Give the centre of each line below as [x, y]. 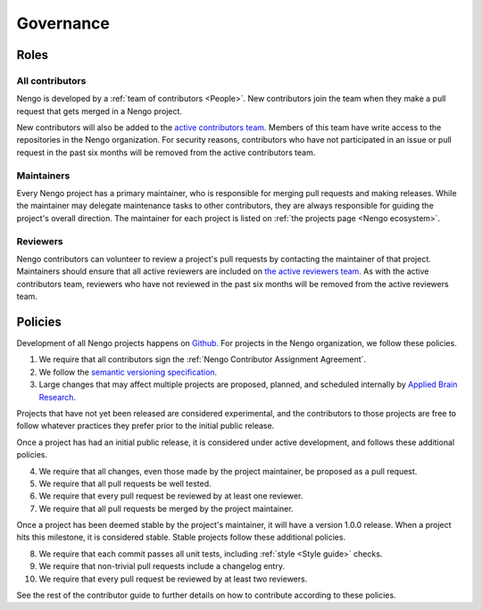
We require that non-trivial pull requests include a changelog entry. [162, 566]
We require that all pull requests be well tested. [125, 483]
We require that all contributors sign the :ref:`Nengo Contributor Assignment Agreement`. [202, 359]
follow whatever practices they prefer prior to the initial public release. [145, 426]
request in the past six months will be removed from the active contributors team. [166, 152]
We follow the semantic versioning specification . [128, 372]
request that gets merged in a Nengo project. [100, 111]
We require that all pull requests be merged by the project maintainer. [166, 508]
